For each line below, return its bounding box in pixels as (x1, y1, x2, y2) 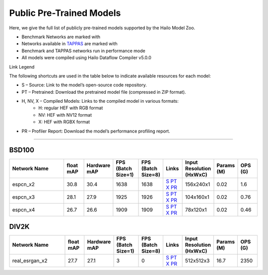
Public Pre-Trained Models (9, 7, 121, 18)
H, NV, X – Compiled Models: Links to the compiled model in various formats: (21, 98, 179, 104)
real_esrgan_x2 (12, 257, 48, 264)
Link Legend (9, 64, 35, 69)
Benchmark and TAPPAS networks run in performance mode (21, 48, 146, 54)
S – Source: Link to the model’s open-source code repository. (21, 82, 147, 88)
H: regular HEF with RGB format (38, 105, 103, 111)
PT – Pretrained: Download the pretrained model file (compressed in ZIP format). (21, 89, 186, 95)
